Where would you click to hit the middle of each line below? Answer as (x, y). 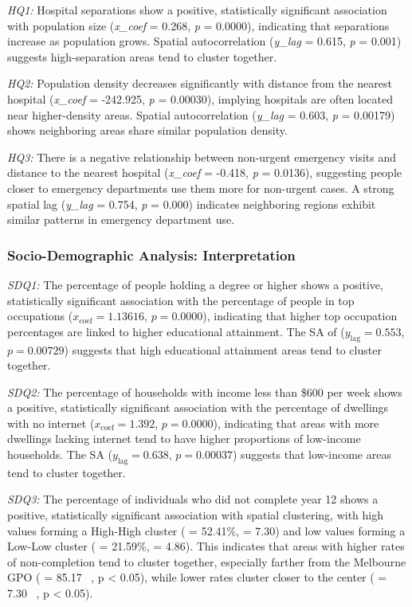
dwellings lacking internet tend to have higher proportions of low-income (184, 439)
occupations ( (40, 316)
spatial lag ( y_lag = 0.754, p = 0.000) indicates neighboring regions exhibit (192, 204)
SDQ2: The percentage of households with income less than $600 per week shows (205, 392)
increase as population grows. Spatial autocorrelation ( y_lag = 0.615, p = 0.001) (204, 41)
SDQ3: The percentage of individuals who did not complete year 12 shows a (193, 499)
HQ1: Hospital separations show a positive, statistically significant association (197, 10)
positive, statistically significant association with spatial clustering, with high (196, 515)
